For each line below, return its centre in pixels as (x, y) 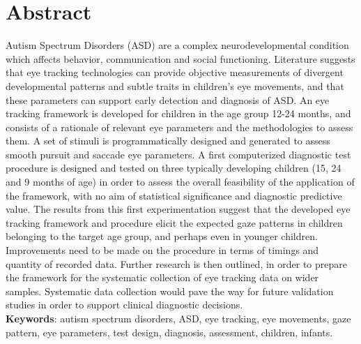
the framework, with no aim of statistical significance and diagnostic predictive (174, 195)
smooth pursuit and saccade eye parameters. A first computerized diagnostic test (178, 154)
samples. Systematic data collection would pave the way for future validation (170, 291)
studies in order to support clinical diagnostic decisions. (124, 305)
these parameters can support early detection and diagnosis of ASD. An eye (168, 99)
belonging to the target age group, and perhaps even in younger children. (162, 236)
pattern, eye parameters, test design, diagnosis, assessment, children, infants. (169, 332)
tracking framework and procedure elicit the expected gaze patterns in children (174, 222)
